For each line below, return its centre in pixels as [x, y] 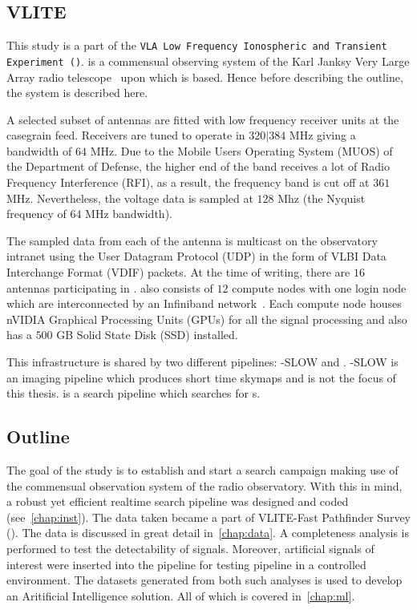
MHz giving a [322, 135]
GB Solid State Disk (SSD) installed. [147, 335]
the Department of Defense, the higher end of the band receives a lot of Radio [198, 166]
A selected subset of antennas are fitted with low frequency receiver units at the [203, 119]
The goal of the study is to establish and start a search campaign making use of [202, 470]
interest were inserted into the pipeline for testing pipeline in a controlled [186, 564]
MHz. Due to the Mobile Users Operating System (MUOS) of [241, 150]
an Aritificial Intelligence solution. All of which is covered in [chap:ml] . [181, 595]
